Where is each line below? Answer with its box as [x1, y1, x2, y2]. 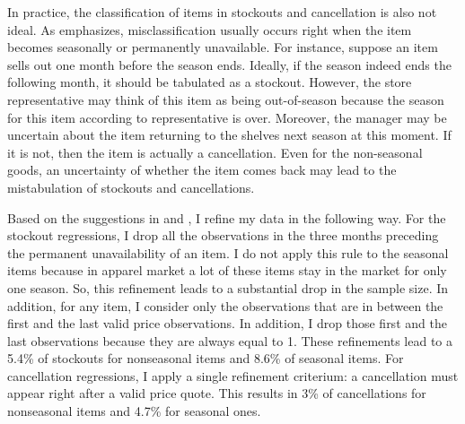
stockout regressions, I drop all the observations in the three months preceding [7, 226, 439, 245]
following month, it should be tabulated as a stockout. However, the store [7, 73, 412, 91]
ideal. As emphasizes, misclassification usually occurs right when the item [7, 20, 412, 39]
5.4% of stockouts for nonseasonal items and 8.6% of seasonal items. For [7, 349, 404, 368]
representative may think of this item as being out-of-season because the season [7, 90, 444, 108]
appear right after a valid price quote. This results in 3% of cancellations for [7, 384, 426, 402]
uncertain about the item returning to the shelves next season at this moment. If [7, 125, 452, 144]
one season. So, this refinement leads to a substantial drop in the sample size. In [7, 278, 449, 297]
